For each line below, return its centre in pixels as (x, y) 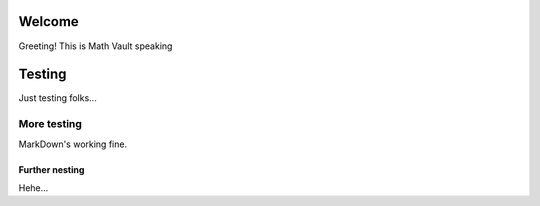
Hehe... (33, 187)
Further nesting (51, 169)
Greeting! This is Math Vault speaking (95, 46)
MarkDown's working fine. (73, 144)
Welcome (48, 21)
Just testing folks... (57, 98)
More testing (50, 124)
